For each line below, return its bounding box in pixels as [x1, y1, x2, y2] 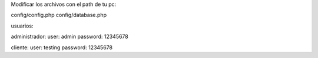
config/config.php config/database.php [11, 12, 107, 19]
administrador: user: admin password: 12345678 [11, 33, 129, 40]
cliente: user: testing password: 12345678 [11, 44, 113, 51]
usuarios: [11, 22, 34, 29]
